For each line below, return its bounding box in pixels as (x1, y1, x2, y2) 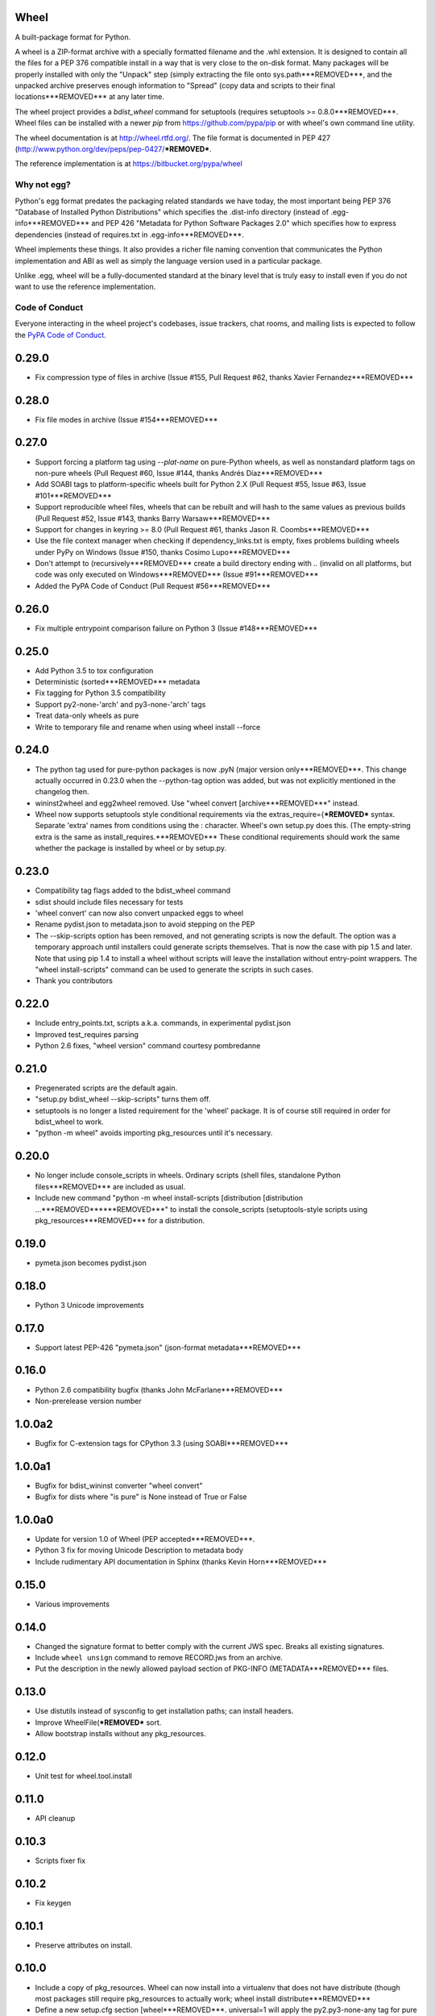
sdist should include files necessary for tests (35, 897, 184, 906)
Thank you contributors (35, 976, 113, 985)
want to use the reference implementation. (14, 282, 156, 292)
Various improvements (35, 1599, 110, 1609)
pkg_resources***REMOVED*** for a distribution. (35, 1215, 205, 1225)
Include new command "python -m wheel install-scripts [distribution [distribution (35, 1193, 304, 1203)
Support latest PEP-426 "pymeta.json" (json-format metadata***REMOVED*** (35, 1343, 301, 1352)
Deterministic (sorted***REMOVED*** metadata (35, 677, 201, 687)
